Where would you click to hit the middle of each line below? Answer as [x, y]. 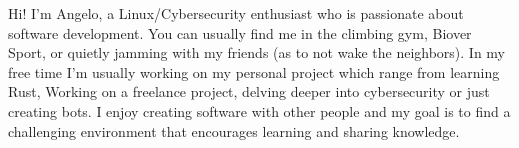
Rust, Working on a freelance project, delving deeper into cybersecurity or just [249, 91]
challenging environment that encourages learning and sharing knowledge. [234, 130]
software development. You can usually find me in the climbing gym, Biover [240, 32]
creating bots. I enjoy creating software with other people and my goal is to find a [259, 110]
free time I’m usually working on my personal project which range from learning [254, 71]
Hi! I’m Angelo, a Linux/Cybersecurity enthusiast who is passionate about [236, 13]
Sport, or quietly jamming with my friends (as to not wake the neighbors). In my [257, 52]
